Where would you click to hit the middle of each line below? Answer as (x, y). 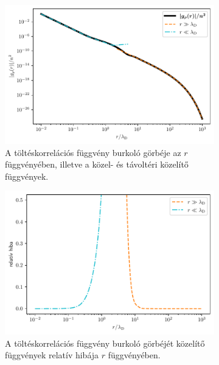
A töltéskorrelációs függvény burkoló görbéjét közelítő (105, 343)
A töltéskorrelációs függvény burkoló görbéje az (93, 152)
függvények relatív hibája (52, 355)
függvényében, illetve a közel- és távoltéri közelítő (97, 164)
